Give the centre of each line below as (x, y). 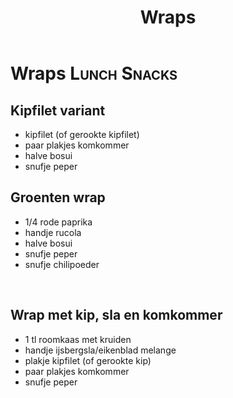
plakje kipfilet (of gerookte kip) (88, 360)
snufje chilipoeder (62, 264)
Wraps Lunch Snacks (94, 73)
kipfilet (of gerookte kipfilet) (82, 134)
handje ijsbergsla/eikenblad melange (100, 350)
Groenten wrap (58, 197)
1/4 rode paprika (58, 222)
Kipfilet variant (58, 110)
